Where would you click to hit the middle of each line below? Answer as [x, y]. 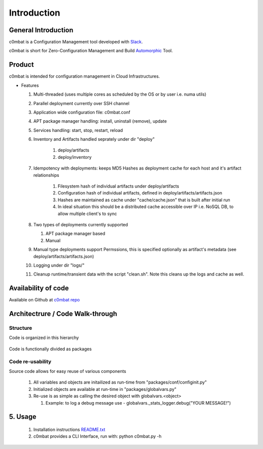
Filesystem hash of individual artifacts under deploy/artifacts [119, 186]
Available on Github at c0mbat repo [44, 300]
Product [21, 65]
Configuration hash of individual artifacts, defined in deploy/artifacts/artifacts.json [140, 193]
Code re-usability [30, 362]
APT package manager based [75, 234]
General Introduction [41, 30]
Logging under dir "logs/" [59, 265]
